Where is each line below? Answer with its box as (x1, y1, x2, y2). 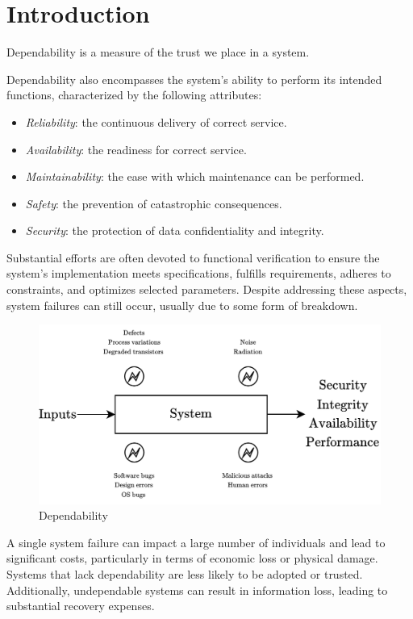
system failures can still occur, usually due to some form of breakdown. (6, 296, 358, 313)
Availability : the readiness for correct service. (25, 140, 247, 157)
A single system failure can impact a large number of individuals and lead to (6, 533, 386, 550)
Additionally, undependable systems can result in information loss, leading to (6, 581, 388, 598)
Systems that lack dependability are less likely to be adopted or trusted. (6, 565, 363, 582)
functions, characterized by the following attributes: (6, 86, 262, 103)
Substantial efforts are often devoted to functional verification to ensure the (6, 249, 380, 266)
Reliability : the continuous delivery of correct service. (25, 113, 287, 130)
